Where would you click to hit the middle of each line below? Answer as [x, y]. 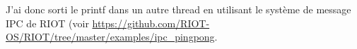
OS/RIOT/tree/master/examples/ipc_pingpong [110, 37]
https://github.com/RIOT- [151, 23]
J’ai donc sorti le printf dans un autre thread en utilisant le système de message [178, 9]
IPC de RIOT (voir [47, 23]
